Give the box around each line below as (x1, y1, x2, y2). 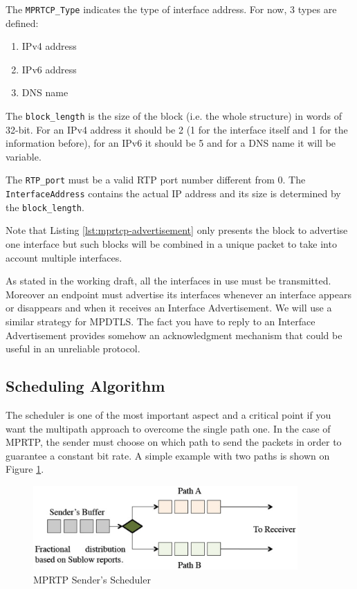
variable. (6, 149, 42, 163)
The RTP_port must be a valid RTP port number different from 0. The (6, 172, 306, 187)
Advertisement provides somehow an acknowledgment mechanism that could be (6, 327, 342, 342)
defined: (6, 15, 39, 30)
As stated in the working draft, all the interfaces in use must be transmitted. (6, 273, 331, 288)
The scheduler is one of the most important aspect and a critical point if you (6, 407, 331, 422)
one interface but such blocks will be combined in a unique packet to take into (6, 237, 337, 251)
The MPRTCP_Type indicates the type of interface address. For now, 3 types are (6, 2, 337, 16)
